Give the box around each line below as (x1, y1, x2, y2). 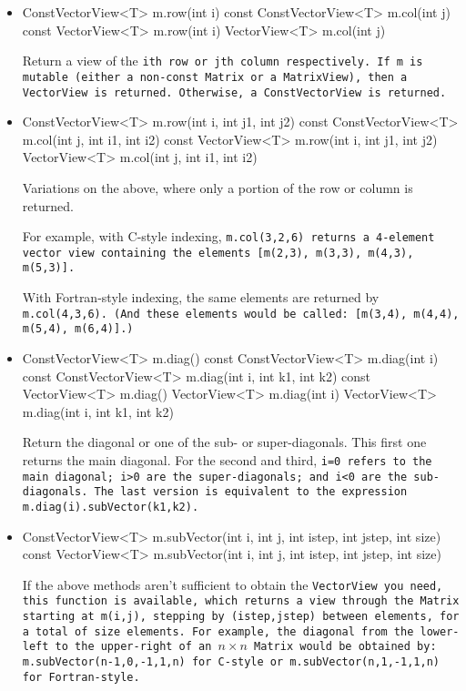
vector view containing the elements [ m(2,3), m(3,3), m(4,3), (22, 246, 414, 259)
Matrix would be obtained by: (254, 640, 437, 654)
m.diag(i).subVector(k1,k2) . (22, 500, 199, 513)
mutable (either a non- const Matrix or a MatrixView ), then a (22, 70, 408, 84)
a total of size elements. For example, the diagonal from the (22, 625, 414, 638)
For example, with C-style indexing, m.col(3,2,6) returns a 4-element (22, 227, 435, 246)
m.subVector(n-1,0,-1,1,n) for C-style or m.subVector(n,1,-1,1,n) (22, 655, 440, 669)
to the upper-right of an (55, 640, 212, 654)
